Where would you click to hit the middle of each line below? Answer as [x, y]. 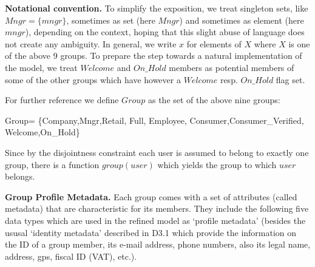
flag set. [290, 79]
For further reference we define [62, 100]
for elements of [214, 43]
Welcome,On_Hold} [42, 132]
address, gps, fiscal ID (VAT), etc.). [71, 256]
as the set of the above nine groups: [214, 100]
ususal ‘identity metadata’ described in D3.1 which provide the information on [151, 232]
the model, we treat [41, 67]
